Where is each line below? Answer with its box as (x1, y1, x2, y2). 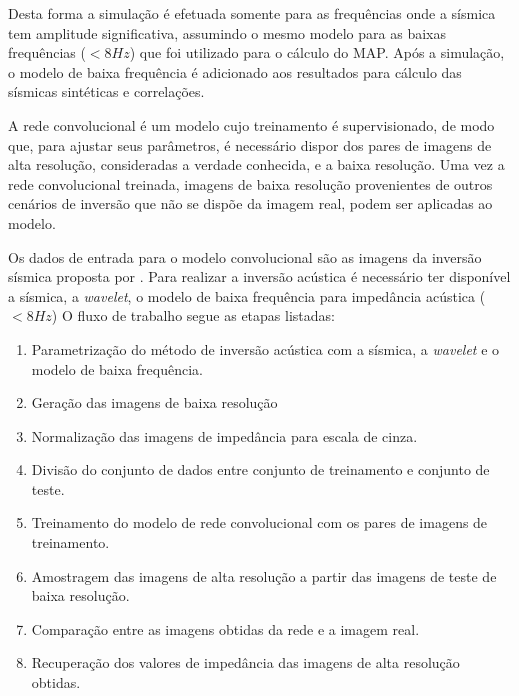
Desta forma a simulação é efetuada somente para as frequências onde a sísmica (8, 3, 496, 23)
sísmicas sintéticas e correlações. (8, 81, 205, 102)
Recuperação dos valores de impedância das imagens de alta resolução (31, 652, 460, 673)
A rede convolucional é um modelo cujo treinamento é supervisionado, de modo (8, 114, 495, 135)
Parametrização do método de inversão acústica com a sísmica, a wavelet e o (31, 338, 500, 359)
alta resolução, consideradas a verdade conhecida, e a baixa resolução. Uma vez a (8, 154, 505, 175)
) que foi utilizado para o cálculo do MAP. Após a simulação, (129, 42, 505, 63)
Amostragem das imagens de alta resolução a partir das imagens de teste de (31, 565, 497, 586)
